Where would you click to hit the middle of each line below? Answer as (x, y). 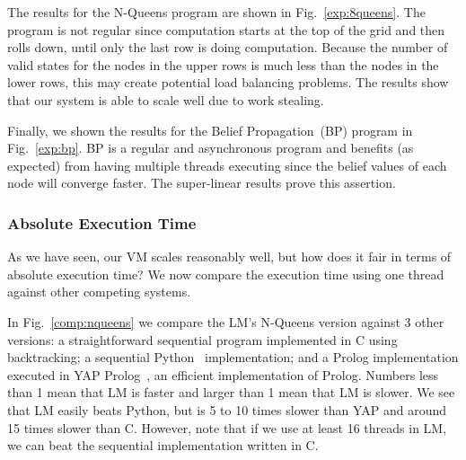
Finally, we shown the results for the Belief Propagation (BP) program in (210, 130)
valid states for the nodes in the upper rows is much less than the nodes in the (223, 64)
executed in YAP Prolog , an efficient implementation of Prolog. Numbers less (223, 374)
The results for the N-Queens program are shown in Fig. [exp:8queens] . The (216, 12)
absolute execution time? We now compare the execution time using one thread (226, 274)
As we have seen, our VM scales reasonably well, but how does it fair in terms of (229, 257)
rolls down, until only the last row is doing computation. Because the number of (228, 47)
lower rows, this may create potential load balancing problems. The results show (228, 82)
